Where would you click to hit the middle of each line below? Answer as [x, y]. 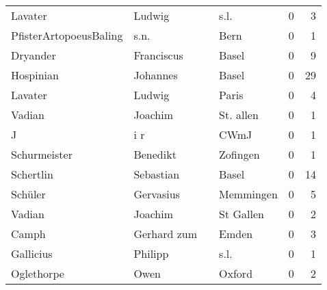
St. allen [239, 115]
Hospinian [35, 75]
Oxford [236, 273]
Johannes [156, 75]
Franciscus [158, 55]
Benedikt [155, 154]
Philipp [151, 253]
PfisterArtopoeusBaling [67, 35]
